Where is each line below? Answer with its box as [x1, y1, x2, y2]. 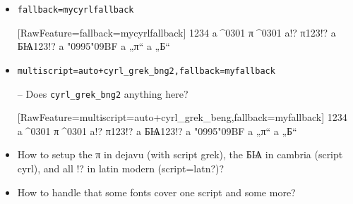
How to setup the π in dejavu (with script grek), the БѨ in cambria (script [17, 147, 343, 162]
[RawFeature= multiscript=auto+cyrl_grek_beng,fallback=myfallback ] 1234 [17, 110, 347, 125]
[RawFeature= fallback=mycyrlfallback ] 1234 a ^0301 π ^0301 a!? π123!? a [17, 25, 336, 39]
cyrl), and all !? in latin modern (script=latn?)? [17, 160, 225, 175]
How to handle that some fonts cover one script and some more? [17, 184, 296, 199]
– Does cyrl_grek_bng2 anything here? [17, 86, 189, 101]
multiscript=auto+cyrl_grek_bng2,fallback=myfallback [17, 65, 275, 76]
